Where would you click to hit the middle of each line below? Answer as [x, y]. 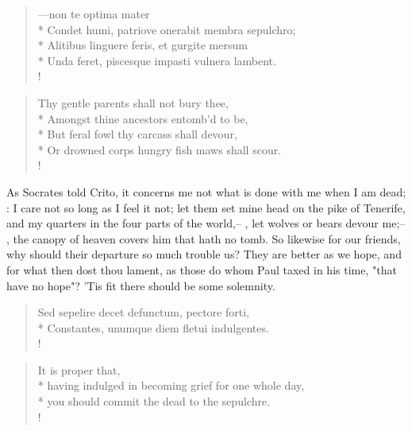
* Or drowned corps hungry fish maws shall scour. [160, 149]
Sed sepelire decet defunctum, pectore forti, [143, 312]
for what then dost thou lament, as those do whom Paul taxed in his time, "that [202, 269]
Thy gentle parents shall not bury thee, [133, 102]
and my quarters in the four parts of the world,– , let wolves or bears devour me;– [206, 223]
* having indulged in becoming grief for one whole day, [171, 385]
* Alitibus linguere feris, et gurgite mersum [142, 45]
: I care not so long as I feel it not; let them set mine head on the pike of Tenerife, [206, 207]
